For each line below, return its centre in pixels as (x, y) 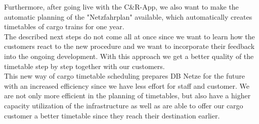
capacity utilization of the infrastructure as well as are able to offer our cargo (124, 105)
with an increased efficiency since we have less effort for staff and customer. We (127, 85)
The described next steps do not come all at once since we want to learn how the (129, 36)
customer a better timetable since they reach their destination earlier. (112, 115)
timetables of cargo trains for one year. (64, 26)
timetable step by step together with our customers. (84, 66)
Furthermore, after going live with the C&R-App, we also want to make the (121, 7)
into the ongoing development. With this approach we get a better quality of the (129, 56)
